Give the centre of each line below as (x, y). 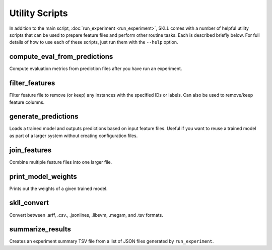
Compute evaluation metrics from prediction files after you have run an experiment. (96, 69)
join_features (30, 150)
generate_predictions (44, 117)
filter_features (32, 83)
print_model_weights (43, 176)
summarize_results (40, 229)
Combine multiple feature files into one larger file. (61, 162)
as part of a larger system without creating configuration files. (74, 136)
